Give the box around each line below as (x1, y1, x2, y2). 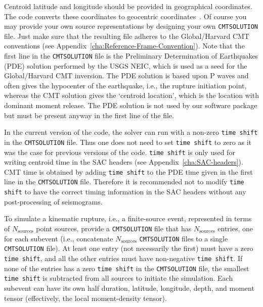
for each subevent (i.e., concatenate (4, 233, 113, 243)
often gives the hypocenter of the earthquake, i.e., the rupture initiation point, (4, 80, 247, 90)
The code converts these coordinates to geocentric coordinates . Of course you (4, 11, 247, 21)
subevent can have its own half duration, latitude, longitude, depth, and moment (4, 282, 254, 293)
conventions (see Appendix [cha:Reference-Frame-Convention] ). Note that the (4, 40, 245, 51)
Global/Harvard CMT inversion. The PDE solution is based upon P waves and (4, 70, 249, 81)
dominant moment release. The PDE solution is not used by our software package (4, 100, 257, 111)
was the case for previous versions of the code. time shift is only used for (4, 146, 235, 157)
